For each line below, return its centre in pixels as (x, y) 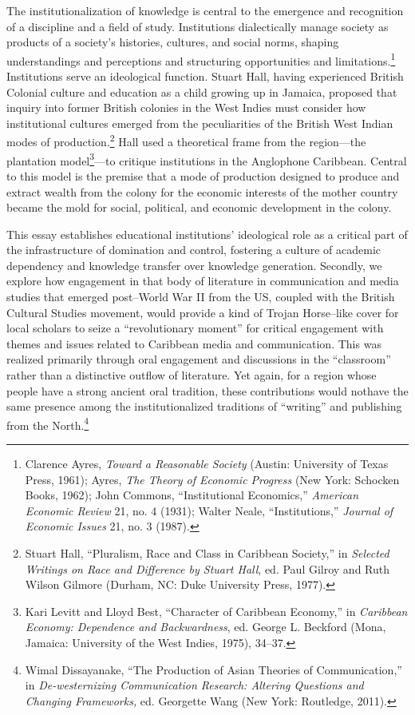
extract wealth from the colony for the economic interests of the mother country (202, 191)
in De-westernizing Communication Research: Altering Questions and (194, 685)
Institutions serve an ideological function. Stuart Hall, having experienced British (205, 76)
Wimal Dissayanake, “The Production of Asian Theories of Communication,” (213, 669)
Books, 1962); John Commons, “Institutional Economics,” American (192, 495)
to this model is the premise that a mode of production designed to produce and (203, 175)
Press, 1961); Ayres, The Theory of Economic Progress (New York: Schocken (212, 479)
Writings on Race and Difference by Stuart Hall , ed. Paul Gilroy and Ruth (207, 568)
